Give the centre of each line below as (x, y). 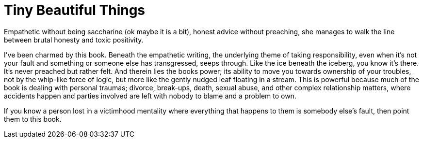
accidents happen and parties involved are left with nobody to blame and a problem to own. (150, 96)
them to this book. (33, 119)
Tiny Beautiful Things (75, 10)
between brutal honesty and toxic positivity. (74, 40)
